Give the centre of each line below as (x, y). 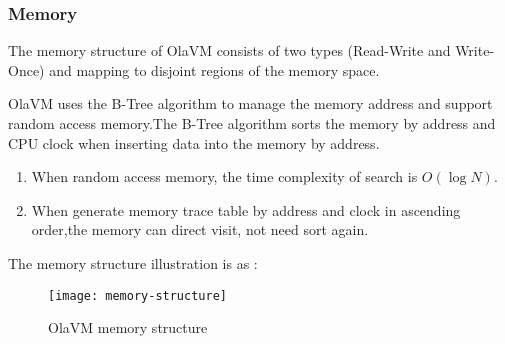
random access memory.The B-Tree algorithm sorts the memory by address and (252, 123)
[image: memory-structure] (137, 295)
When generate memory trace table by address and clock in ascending (246, 209)
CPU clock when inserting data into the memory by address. (194, 142)
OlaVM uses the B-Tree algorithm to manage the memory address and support (250, 103)
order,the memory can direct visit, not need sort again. (200, 229)
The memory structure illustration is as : (133, 262)
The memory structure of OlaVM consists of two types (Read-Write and (229, 50)
